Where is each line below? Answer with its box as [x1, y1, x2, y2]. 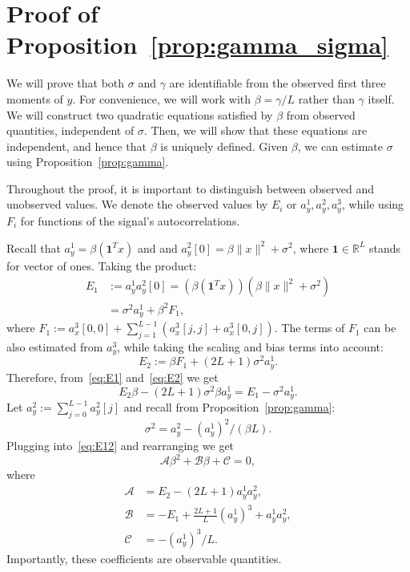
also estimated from [6, 338, 103, 355]
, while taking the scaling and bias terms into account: [117, 338, 384, 355]
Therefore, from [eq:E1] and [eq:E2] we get [6, 368, 219, 385]
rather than [298, 90, 355, 107]
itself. [368, 90, 395, 107]
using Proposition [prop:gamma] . [6, 153, 169, 170]
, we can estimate [297, 137, 383, 154]
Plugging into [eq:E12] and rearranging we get [6, 437, 235, 454]
